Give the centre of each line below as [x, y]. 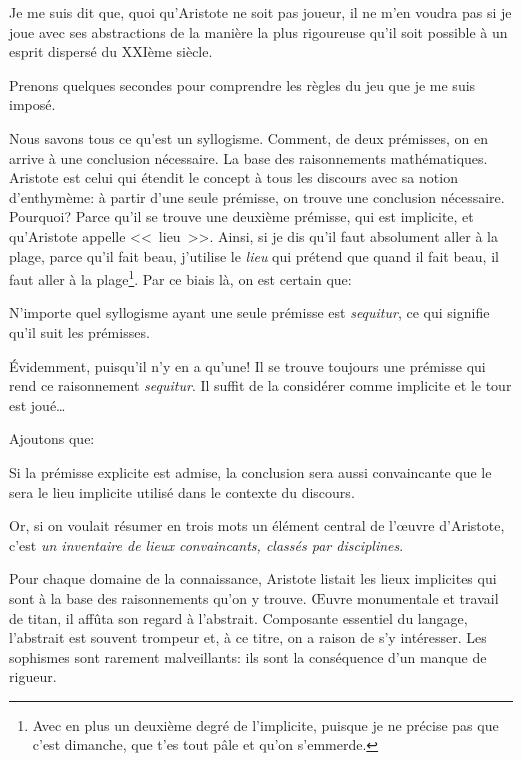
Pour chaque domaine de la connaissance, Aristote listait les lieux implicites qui [253, 578]
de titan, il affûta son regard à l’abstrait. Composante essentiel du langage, [238, 617]
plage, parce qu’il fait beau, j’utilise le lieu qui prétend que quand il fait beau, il [254, 255]
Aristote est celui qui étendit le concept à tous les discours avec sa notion [233, 177]
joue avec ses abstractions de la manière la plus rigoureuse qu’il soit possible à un [258, 31]
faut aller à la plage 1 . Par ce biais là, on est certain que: [180, 277]
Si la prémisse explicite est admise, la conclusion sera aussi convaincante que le [250, 471]
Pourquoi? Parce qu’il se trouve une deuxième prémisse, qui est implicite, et [241, 216]
